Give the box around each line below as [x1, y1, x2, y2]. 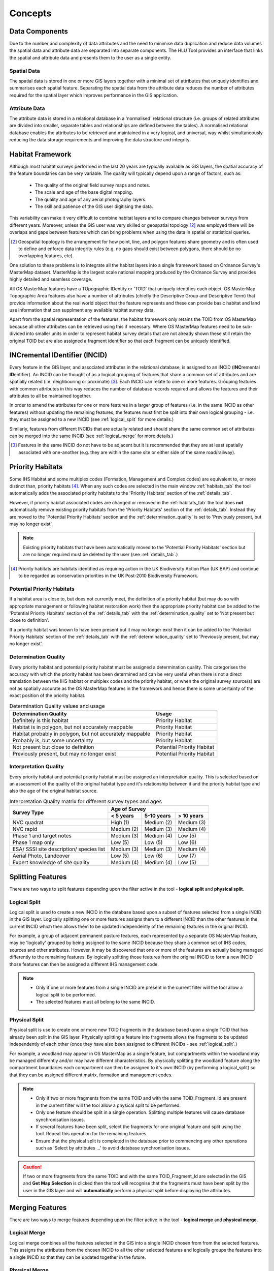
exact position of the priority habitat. [9, 692, 86, 699]
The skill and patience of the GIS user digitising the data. [35, 203, 153, 209]
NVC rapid [12, 826, 38, 833]
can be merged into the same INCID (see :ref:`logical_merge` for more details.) [9, 433, 174, 439]
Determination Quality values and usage [9, 702, 105, 709]
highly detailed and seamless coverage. [9, 276, 93, 282]
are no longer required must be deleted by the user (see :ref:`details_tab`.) [23, 552, 178, 558]
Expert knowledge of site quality [12, 859, 90, 866]
